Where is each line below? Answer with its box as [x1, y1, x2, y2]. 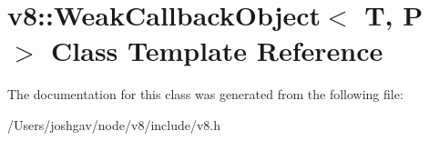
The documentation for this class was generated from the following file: [7, 85, 403, 104]
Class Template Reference [51, 32, 383, 69]
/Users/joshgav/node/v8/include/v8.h [7, 115, 221, 134]
